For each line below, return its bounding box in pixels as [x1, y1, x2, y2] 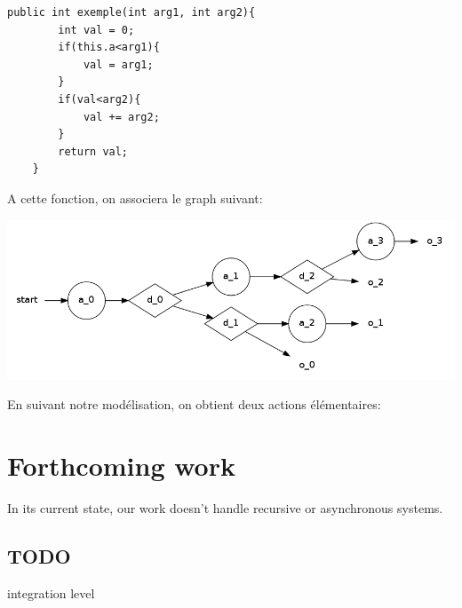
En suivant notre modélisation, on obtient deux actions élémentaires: [7, 395, 381, 414]
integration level [7, 583, 95, 602]
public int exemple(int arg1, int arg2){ [7, 6, 256, 19]
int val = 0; [58, 23, 135, 36]
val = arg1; [83, 58, 154, 71]
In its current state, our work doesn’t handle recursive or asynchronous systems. [7, 499, 443, 517]
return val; [58, 145, 129, 158]
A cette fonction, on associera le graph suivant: [7, 188, 263, 207]
